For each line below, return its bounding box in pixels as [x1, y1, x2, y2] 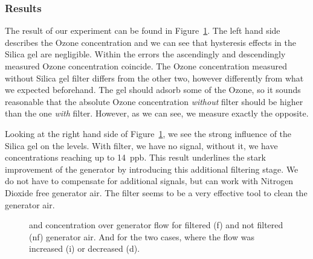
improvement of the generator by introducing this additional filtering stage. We [5, 162, 298, 175]
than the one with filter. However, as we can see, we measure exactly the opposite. [5, 107, 309, 120]
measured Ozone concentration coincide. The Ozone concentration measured [5, 60, 287, 72]
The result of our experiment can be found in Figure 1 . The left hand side [5, 24, 280, 37]
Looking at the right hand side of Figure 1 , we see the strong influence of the [5, 127, 292, 139]
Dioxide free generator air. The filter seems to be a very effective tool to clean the [5, 186, 308, 199]
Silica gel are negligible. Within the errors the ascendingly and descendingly [5, 48, 286, 60]
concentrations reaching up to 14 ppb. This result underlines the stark [5, 151, 266, 164]
